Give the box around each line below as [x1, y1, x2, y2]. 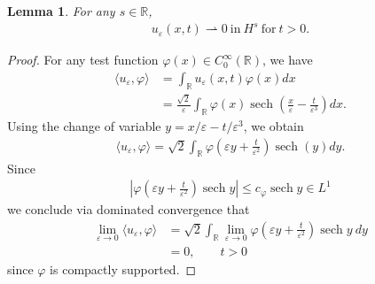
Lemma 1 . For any [7, 2, 115, 19]
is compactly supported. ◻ [50, 260, 197, 278]
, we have [262, 50, 313, 69]
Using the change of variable [7, 117, 161, 135]
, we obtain [243, 117, 304, 135]
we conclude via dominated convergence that [7, 200, 250, 219]
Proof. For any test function [7, 50, 159, 69]
